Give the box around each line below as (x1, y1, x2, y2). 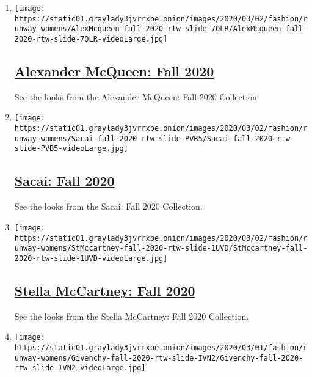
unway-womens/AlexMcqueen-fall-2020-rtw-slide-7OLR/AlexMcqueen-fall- (14, 24, 308, 34)
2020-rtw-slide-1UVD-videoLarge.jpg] (14, 254, 168, 263)
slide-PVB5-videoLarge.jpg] (14, 144, 128, 153)
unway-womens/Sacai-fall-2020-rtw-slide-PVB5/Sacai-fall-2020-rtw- (14, 134, 294, 143)
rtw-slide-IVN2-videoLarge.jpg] (14, 364, 146, 373)
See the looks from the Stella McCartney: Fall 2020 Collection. (14, 309, 249, 322)
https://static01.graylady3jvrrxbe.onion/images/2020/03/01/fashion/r (14, 343, 308, 352)
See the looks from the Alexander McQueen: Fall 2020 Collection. (14, 90, 259, 103)
